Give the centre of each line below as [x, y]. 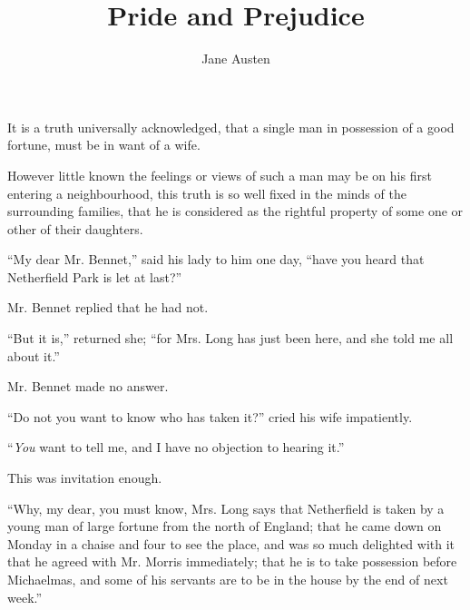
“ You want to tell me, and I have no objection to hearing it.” [176, 447]
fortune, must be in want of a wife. [104, 145]
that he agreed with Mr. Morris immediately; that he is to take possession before [232, 561]
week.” [25, 597]
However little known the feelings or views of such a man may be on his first [220, 175]
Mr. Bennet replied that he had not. [108, 307]
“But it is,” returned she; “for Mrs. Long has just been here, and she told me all [230, 338]
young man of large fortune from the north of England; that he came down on [225, 526]
